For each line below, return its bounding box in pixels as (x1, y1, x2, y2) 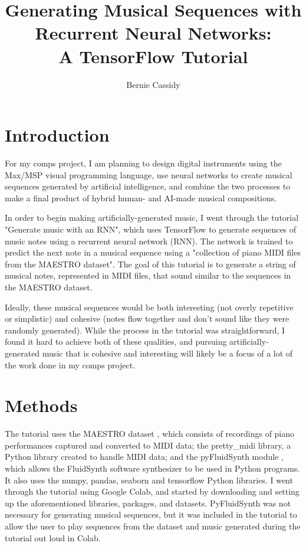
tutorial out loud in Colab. (5, 531, 101, 544)
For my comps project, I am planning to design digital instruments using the (5, 157, 282, 169)
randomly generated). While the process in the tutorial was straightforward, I (5, 323, 285, 336)
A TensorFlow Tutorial (58, 44, 248, 68)
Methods (5, 393, 78, 417)
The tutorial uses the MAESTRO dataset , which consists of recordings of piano (5, 427, 295, 440)
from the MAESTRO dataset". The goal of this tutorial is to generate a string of (5, 257, 296, 270)
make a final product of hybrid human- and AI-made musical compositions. (5, 191, 277, 204)
